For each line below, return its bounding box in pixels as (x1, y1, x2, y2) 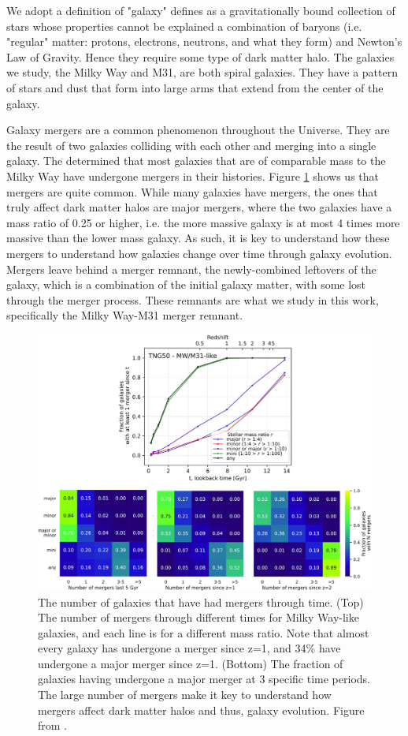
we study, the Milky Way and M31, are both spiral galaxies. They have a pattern (6, 64, 398, 80)
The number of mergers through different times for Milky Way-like (38, 609, 359, 626)
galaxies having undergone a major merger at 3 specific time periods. (38, 671, 370, 687)
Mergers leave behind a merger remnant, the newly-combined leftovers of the (6, 260, 376, 277)
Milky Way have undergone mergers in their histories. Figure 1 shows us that (6, 167, 380, 184)
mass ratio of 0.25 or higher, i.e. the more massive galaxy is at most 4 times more (6, 214, 400, 230)
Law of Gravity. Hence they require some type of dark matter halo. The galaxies (6, 48, 395, 65)
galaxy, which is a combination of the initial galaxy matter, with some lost (6, 276, 366, 293)
